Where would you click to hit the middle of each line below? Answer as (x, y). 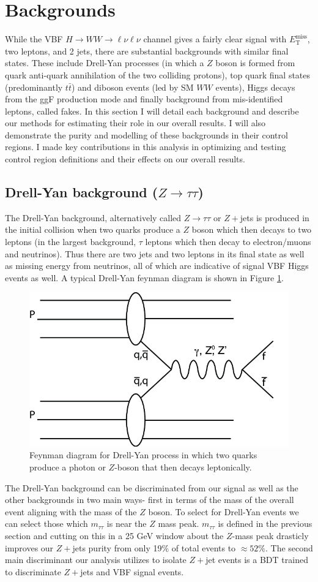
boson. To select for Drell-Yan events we (224, 511)
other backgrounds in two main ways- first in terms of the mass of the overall (150, 500)
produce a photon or (68, 467)
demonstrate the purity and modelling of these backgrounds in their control (146, 134)
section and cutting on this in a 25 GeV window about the (114, 535)
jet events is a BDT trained (257, 560)
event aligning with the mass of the (71, 511)
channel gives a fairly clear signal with (215, 39)
